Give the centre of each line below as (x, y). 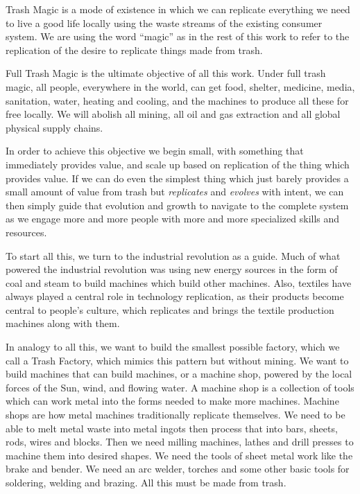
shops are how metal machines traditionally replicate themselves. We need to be (175, 415)
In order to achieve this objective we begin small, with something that (155, 151)
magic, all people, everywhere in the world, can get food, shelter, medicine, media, (180, 86)
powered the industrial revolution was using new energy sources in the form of (172, 269)
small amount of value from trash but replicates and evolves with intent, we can (175, 192)
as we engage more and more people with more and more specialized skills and (173, 219)
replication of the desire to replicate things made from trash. (134, 50)
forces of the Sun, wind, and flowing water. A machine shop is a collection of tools (180, 387)
